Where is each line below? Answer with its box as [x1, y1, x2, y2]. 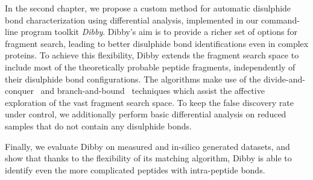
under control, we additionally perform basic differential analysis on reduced [5, 108, 286, 120]
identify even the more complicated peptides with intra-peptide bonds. [5, 163, 265, 176]
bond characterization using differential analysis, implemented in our [5, 13, 259, 26]
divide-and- [264, 72, 305, 85]
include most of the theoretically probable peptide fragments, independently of [5, 60, 296, 73]
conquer [5, 84, 34, 97]
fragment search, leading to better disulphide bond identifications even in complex [5, 37, 309, 49]
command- [261, 13, 300, 26]
